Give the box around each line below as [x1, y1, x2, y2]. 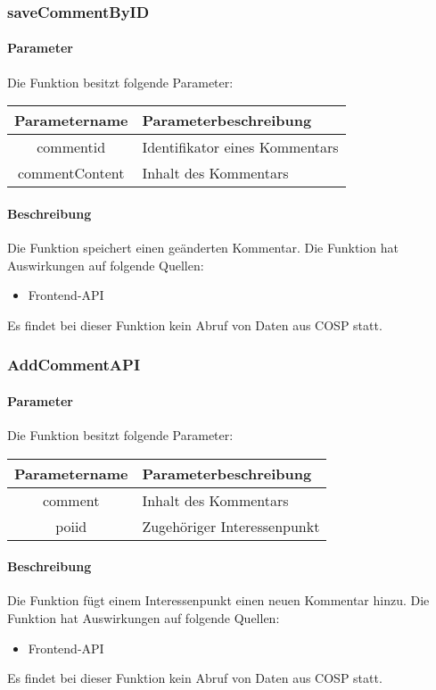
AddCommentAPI [7, 353, 141, 376]
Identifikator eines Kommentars [142, 137, 339, 158]
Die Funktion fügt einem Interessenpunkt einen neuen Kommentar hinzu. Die [7, 591, 430, 610]
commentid [37, 137, 106, 158]
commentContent [17, 162, 125, 184]
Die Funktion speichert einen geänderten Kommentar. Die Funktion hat [7, 238, 399, 257]
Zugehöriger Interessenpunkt [142, 515, 320, 536]
